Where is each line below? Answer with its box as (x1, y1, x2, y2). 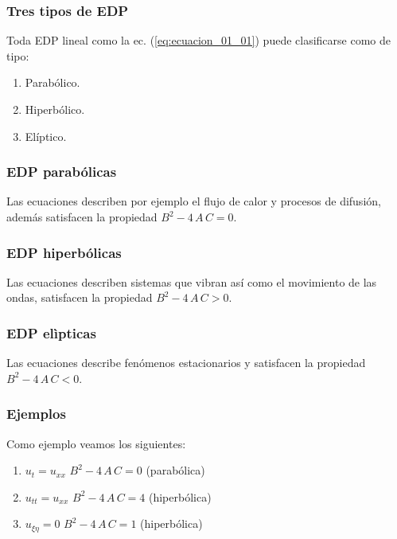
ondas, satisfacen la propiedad (6, 289, 153, 306)
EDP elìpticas (6, 322, 96, 342)
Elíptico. (25, 127, 67, 144)
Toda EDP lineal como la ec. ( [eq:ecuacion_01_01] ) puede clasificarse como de (6, 32, 391, 49)
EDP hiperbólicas (6, 242, 122, 262)
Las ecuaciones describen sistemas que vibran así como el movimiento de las (6, 273, 377, 290)
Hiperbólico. (25, 101, 85, 117)
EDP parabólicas (6, 162, 117, 182)
